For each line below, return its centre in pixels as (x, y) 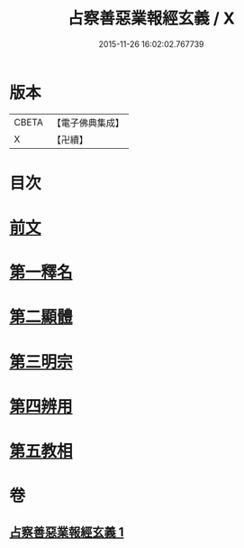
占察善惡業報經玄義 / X (151, 19)
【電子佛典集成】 (88, 123)
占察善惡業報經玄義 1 (67, 532)
